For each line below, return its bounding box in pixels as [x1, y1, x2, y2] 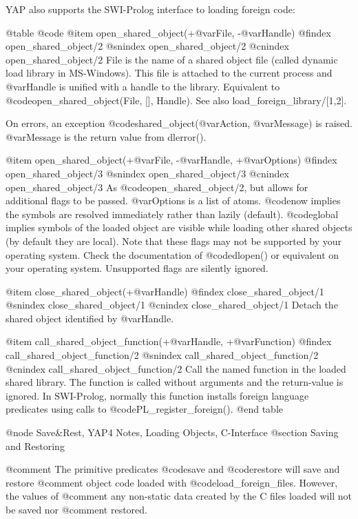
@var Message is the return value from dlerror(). [6, 129, 207, 144]
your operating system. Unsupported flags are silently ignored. [6, 261, 268, 275]
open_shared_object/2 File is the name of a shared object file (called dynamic [6, 52, 338, 66]
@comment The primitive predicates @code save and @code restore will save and [6, 462, 340, 476]
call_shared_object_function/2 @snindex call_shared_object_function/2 [6, 348, 319, 362]
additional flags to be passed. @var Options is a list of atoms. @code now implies [6, 193, 341, 208]
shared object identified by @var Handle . [6, 311, 174, 325]
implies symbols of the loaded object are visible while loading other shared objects [6, 220, 352, 235]
